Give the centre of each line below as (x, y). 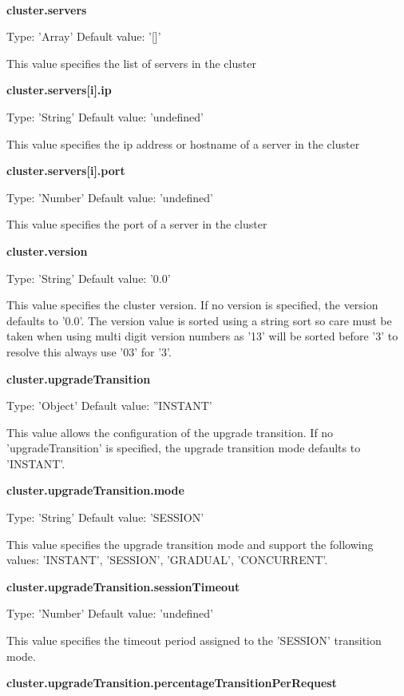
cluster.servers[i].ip (59, 90)
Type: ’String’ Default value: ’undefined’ (105, 116)
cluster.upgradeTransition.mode (95, 490)
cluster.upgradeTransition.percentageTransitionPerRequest (172, 683)
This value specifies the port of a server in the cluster (137, 224)
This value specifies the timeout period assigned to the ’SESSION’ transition (194, 640)
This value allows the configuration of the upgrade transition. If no (170, 432)
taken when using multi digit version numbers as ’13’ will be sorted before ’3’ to (202, 336)
